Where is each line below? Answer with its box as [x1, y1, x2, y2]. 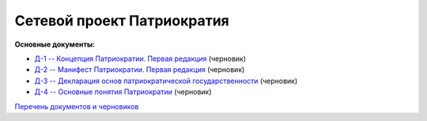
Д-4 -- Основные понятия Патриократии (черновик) [34, 87, 213, 96]
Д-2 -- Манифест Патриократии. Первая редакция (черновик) [34, 65, 245, 74]
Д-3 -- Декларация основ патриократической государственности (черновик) [34, 76, 298, 85]
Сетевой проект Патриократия [14, 12, 229, 29]
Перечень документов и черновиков [14, 101, 139, 111]
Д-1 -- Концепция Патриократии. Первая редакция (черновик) [34, 54, 247, 63]
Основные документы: [14, 40, 95, 49]
